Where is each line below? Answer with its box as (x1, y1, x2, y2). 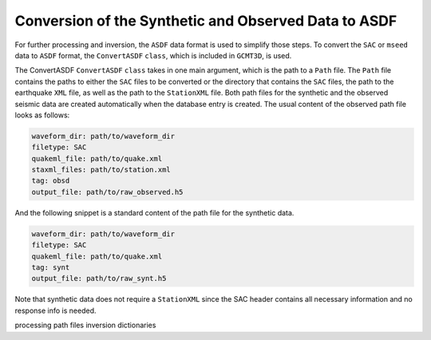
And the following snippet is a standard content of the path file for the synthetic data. (14, 208, 295, 217)
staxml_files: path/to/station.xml (31, 165, 171, 175)
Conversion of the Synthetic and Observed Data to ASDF (14, 12, 397, 30)
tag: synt (31, 263, 70, 271)
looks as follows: (14, 110, 70, 120)
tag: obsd (31, 176, 70, 185)
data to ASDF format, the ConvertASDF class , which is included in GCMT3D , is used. (14, 50, 292, 60)
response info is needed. (14, 306, 97, 315)
